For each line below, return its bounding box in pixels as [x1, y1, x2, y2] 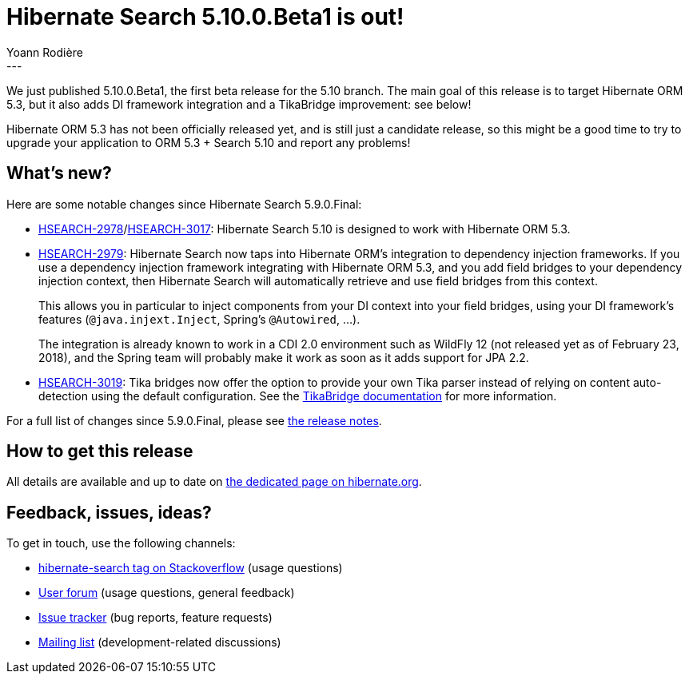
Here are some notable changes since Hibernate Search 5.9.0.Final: [6, 197, 362, 211]
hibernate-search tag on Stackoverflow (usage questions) [38, 561, 343, 575]
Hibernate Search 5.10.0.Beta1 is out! [6, 3, 404, 30]
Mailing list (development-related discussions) [38, 635, 281, 650]
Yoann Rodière [6, 45, 83, 59]
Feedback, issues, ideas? [6, 502, 212, 523]
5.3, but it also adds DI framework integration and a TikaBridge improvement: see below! [6, 97, 472, 111]
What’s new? [6, 163, 112, 184]
